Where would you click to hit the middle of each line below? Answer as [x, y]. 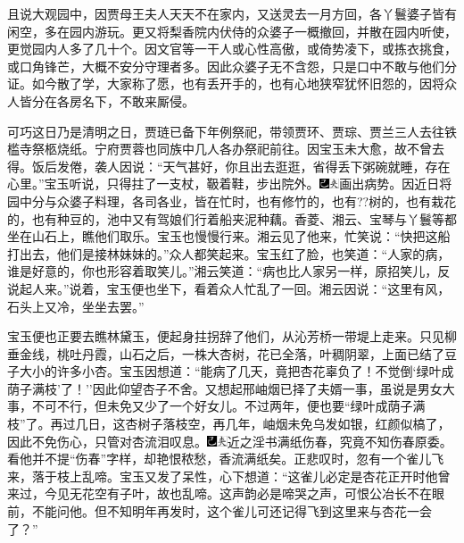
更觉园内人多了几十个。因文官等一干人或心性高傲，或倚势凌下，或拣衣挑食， [232, 49]
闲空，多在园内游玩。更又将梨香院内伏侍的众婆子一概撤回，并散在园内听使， [232, 31]
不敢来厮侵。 [157, 100]
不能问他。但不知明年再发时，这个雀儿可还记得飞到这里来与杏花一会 [232, 511]
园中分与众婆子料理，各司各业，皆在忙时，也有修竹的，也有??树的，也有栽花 [232, 200]
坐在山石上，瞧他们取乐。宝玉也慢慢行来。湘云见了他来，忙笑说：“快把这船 [229, 236]
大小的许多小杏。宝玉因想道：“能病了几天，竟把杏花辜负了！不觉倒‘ [218, 371]
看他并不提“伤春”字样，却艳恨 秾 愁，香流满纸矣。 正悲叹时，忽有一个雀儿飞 [226, 459]
